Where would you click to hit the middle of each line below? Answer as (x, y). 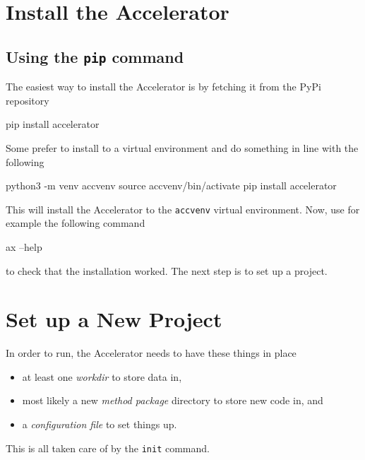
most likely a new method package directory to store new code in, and (173, 400)
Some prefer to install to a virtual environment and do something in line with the (182, 147)
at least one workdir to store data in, (102, 376)
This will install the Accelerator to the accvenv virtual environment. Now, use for (183, 209)
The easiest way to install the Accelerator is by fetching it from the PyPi (163, 87)
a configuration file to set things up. (100, 424)
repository (28, 100)
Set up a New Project (114, 319)
